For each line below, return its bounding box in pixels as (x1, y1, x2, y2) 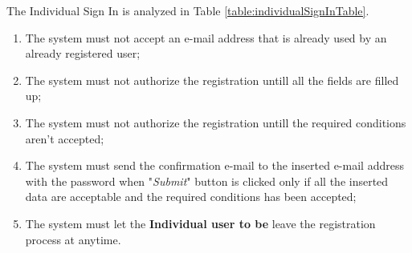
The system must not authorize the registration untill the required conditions (25, 114, 406, 131)
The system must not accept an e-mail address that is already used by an (25, 29, 387, 46)
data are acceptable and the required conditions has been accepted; (25, 188, 357, 205)
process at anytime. (25, 231, 121, 247)
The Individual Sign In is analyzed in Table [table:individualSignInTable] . (6, 2, 369, 18)
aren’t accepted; (25, 130, 104, 147)
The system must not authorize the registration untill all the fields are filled (25, 71, 399, 88)
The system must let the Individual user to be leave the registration (25, 215, 376, 231)
